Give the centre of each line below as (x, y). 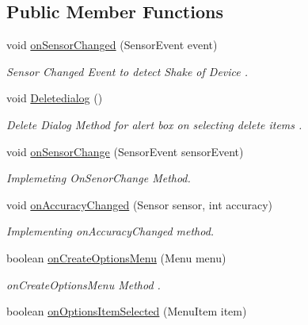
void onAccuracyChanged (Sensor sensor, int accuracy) (140, 204)
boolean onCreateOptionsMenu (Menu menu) (116, 257)
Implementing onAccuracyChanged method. (110, 231)
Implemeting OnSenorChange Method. (99, 178)
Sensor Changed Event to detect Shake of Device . (127, 71)
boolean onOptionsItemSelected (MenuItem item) (127, 311)
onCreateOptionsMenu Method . (84, 284)
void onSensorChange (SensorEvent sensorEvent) (125, 151)
